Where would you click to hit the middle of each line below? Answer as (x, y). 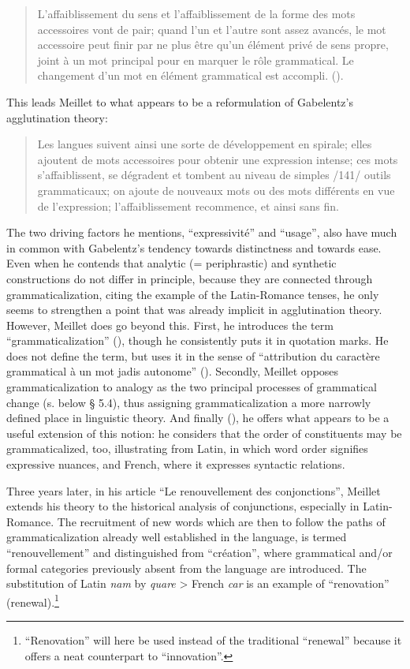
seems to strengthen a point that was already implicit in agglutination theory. (194, 310)
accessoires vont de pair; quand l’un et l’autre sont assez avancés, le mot (212, 29)
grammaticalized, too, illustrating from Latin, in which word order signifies (187, 448)
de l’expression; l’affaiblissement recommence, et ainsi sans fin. (188, 206)
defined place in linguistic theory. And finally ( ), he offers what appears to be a (198, 418)
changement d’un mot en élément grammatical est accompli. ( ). (190, 75)
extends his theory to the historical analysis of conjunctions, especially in (183, 506)
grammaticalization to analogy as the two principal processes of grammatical (192, 387)
